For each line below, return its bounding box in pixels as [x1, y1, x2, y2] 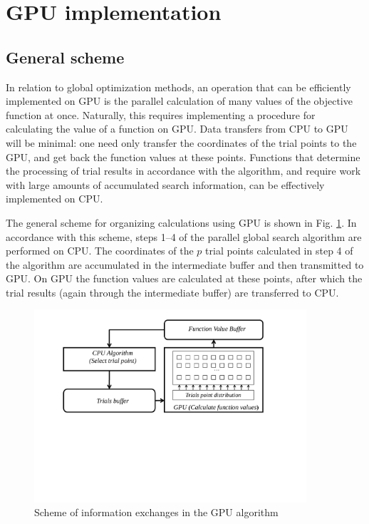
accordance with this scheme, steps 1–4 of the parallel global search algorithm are [6, 229, 362, 244]
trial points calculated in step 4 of [205, 243, 353, 258]
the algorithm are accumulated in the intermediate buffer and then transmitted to [6, 257, 364, 272]
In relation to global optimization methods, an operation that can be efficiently [6, 79, 351, 94]
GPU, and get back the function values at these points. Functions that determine [6, 149, 360, 164]
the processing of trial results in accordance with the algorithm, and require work [6, 163, 361, 178]
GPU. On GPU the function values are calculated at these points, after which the [6, 271, 363, 286]
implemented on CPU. [6, 191, 103, 206]
